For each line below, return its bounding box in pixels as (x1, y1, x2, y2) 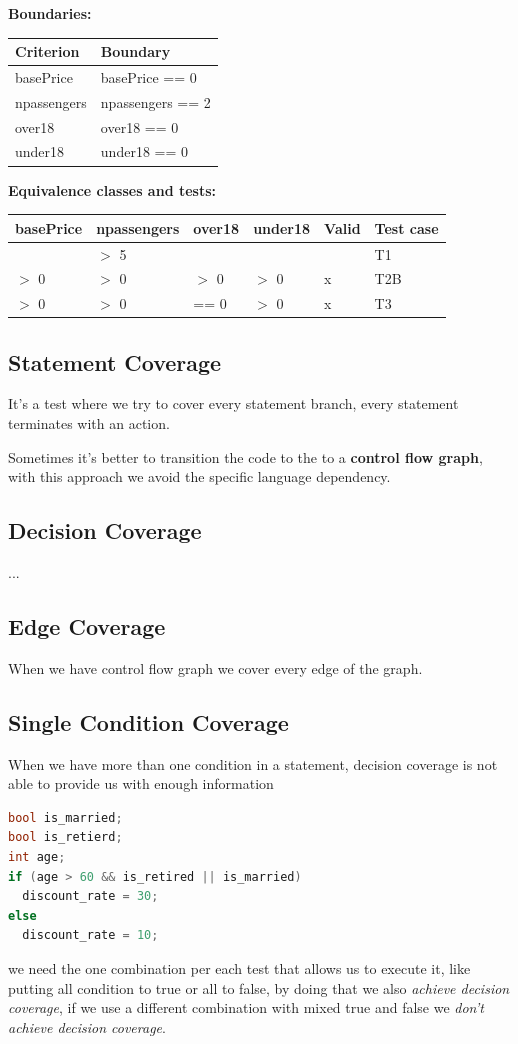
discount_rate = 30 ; (22, 889, 159, 904)
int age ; (8, 850, 66, 865)
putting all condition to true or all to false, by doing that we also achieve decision (8, 977, 510, 998)
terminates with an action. (8, 413, 170, 434)
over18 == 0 (100, 116, 179, 137)
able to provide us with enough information (8, 773, 274, 794)
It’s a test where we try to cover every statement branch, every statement (8, 393, 459, 414)
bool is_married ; (8, 810, 123, 825)
